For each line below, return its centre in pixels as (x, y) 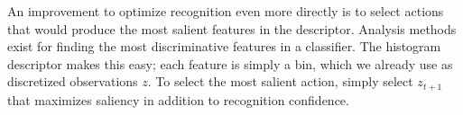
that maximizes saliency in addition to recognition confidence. (178, 99)
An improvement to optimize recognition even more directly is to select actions (226, 11)
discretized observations (73, 81)
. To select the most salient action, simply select (280, 81)
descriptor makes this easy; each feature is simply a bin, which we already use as (230, 63)
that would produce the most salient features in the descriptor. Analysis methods (232, 28)
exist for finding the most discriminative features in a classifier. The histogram (224, 46)
